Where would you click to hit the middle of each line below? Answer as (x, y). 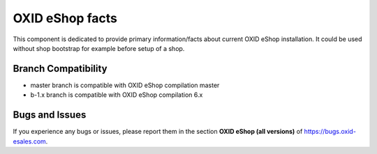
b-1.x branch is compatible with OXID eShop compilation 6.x (117, 95)
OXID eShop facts (65, 18)
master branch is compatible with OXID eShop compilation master (125, 85)
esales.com (30, 141)
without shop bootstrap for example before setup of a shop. (99, 48)
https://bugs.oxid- (330, 132)
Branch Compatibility (60, 69)
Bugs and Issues (50, 115)
